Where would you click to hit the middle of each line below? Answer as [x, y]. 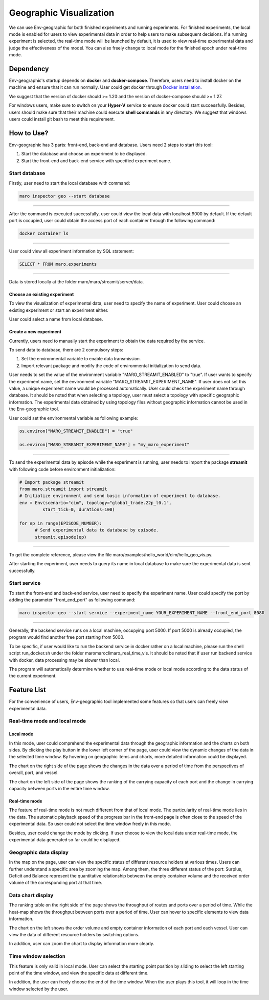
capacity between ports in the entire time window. [59, 789]
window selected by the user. [39, 989]
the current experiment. [33, 676]
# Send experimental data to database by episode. [97, 530]
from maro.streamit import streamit [63, 489]
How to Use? [29, 133]
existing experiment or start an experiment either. [59, 310]
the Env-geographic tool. [34, 409]
